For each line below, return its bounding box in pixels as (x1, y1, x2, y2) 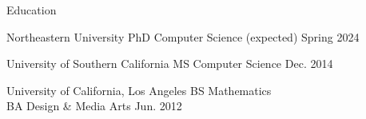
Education (6, 2, 57, 18)
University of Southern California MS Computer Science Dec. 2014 (6, 55, 333, 72)
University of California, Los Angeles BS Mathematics (6, 81, 272, 98)
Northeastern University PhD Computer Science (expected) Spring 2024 (6, 28, 360, 45)
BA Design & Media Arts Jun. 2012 (6, 97, 182, 114)
